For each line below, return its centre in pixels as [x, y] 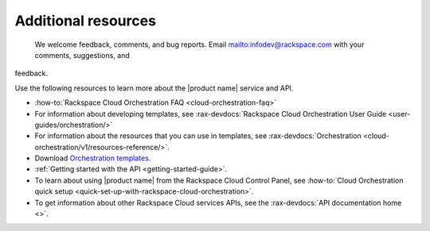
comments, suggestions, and [82, 55]
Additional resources [86, 21]
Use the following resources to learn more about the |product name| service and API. [154, 88]
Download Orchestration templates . [93, 158]
